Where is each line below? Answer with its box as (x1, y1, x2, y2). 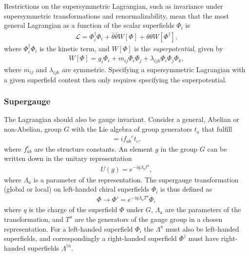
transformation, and (4, 214, 63, 224)
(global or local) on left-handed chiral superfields (4, 184, 150, 194)
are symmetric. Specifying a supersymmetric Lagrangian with (62, 64, 246, 74)
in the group (160, 143, 198, 154)
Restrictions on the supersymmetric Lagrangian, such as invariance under (4, 1, 223, 11)
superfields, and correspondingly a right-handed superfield (4, 233, 177, 243)
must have (188, 233, 219, 243)
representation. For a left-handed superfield (4, 223, 133, 234)
